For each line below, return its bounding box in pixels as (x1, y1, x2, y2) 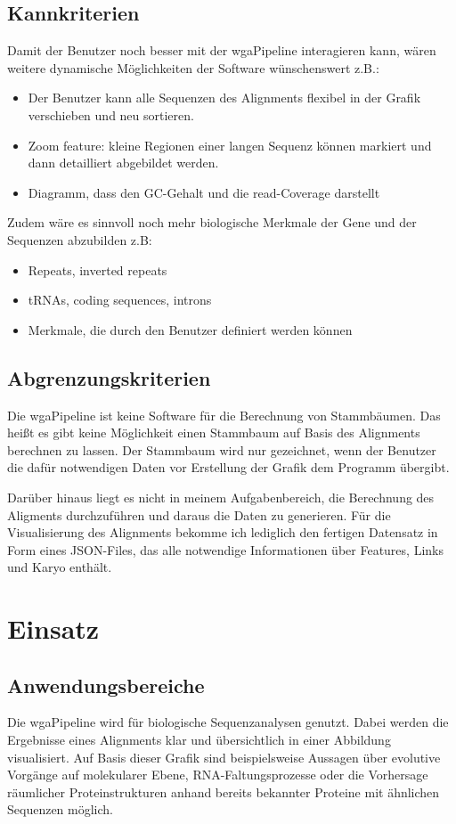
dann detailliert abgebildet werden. (28, 153, 219, 172)
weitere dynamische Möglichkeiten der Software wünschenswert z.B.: (7, 58, 379, 77)
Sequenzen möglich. (7, 800, 113, 819)
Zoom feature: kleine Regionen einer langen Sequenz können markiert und (28, 135, 432, 154)
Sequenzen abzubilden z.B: (7, 230, 152, 249)
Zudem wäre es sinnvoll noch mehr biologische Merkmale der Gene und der (7, 213, 417, 232)
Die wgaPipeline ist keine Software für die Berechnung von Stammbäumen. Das (7, 405, 441, 424)
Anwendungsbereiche (7, 671, 205, 698)
